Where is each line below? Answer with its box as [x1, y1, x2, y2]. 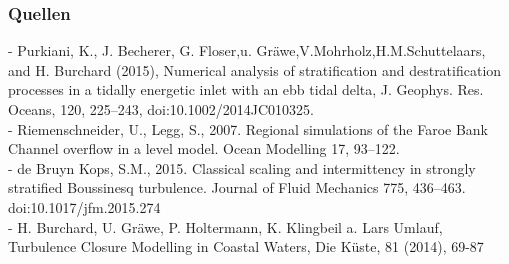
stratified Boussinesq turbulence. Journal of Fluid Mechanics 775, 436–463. [8, 177, 466, 198]
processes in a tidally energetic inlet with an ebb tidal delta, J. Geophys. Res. [8, 79, 484, 100]
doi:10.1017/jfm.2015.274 [8, 196, 161, 217]
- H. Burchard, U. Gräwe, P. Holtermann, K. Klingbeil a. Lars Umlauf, [8, 216, 443, 237]
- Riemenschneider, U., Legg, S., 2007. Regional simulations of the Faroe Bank [8, 118, 488, 139]
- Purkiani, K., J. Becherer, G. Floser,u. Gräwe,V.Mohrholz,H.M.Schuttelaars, [8, 40, 486, 61]
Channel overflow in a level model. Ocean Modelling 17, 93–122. [8, 138, 400, 159]
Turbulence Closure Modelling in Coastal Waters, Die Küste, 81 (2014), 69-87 [8, 236, 484, 257]
